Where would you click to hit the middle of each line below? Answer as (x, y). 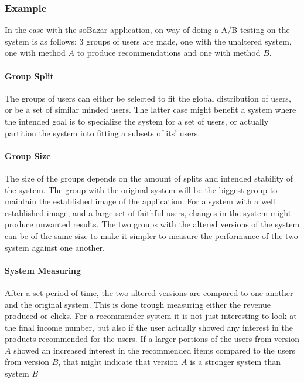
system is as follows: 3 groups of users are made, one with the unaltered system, (148, 41)
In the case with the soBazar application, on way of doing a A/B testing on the (147, 30)
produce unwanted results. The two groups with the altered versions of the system (152, 224)
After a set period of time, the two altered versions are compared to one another (149, 292)
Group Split (29, 75)
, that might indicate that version (118, 362)
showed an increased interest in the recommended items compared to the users (155, 350)
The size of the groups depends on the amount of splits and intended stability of (149, 178)
